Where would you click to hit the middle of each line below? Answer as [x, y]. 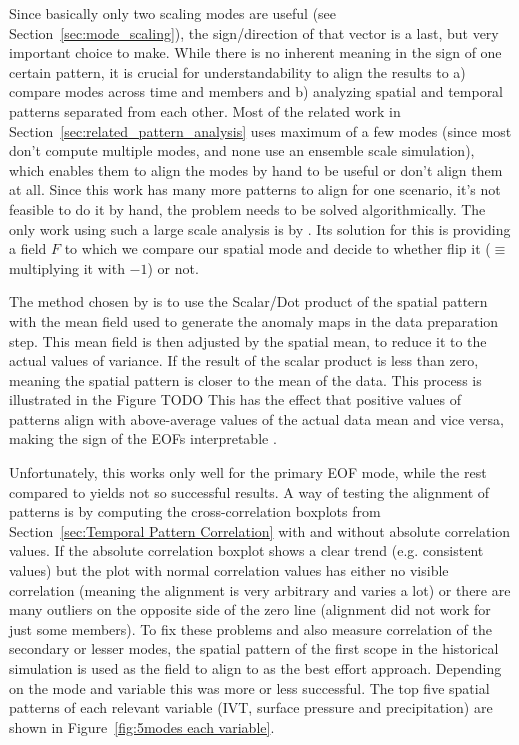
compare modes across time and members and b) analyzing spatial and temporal [256, 91]
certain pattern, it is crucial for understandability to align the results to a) [237, 71]
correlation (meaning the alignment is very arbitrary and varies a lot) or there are [260, 589]
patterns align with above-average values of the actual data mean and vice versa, [256, 418]
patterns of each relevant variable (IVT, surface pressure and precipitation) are [251, 707]
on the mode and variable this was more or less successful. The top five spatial [249, 687]
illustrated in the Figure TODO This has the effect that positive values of [235, 399]
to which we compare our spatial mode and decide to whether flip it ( [277, 248]
